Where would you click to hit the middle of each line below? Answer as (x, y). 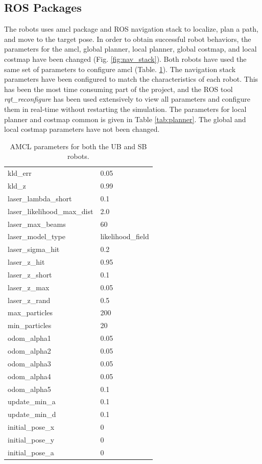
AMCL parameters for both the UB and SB (78, 146)
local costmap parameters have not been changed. (82, 129)
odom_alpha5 (29, 389)
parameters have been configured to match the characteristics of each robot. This (131, 79)
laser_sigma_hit (34, 249)
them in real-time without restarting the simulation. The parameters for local (125, 109)
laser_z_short (30, 274)
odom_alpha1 (29, 338)
